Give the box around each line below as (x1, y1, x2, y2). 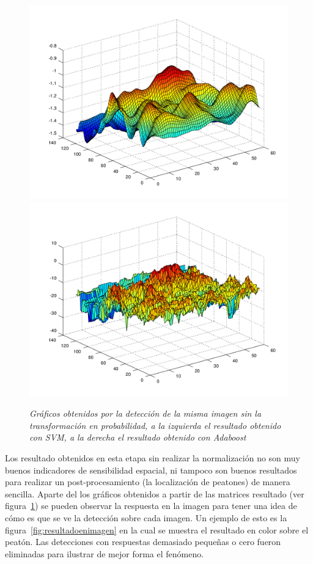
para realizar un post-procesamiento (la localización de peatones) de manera (5, 475, 290, 488)
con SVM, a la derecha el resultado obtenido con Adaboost (29, 431, 246, 444)
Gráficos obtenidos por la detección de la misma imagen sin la (29, 407, 262, 420)
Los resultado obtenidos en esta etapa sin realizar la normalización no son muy (5, 451, 301, 464)
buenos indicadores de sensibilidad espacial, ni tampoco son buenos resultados (5, 463, 297, 476)
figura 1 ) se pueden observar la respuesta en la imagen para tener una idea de (5, 499, 297, 512)
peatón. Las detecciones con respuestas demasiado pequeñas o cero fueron (5, 535, 281, 548)
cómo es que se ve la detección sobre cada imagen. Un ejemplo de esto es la (5, 511, 287, 524)
